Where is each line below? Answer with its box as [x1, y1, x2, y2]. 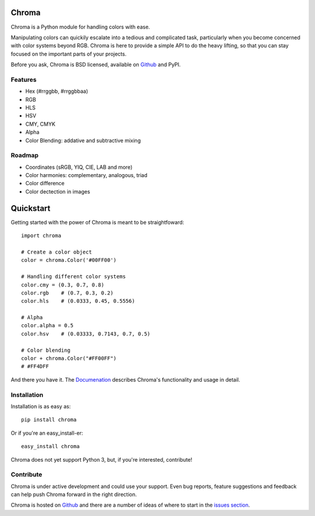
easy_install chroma [21, 443, 80, 450]
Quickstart [10, 203, 51, 213]
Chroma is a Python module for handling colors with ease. [10, 23, 150, 30]
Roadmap [10, 151, 39, 160]
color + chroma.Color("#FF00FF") [21, 355, 117, 362]
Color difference [25, 180, 65, 187]
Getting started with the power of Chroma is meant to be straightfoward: [10, 219, 184, 226]
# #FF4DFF [21, 363, 49, 370]
